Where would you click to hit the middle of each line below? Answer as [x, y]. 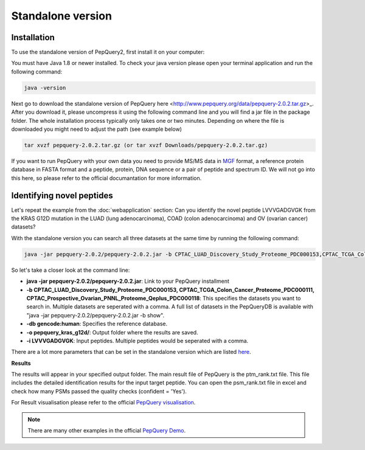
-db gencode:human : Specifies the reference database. [97, 324]
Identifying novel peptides [62, 196]
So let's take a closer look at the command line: [71, 270]
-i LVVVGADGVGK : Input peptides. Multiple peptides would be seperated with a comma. [137, 341]
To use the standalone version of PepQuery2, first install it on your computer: [108, 52]
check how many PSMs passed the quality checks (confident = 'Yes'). [99, 391]
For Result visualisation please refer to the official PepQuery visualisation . [103, 403]
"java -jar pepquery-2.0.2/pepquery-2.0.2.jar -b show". [95, 315]
